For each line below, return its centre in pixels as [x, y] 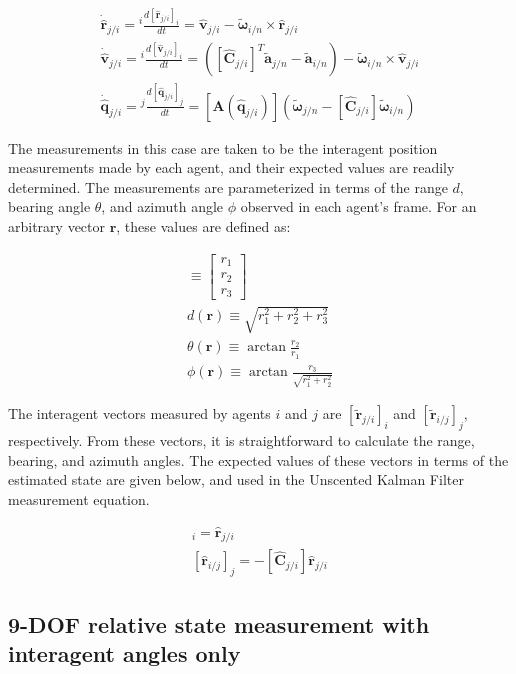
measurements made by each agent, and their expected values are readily [231, 167]
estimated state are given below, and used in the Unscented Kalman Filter [236, 479]
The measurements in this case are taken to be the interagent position [223, 147]
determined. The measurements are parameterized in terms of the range [228, 186]
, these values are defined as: [203, 226]
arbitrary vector [57, 226]
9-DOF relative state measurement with [219, 623]
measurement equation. [79, 498]
